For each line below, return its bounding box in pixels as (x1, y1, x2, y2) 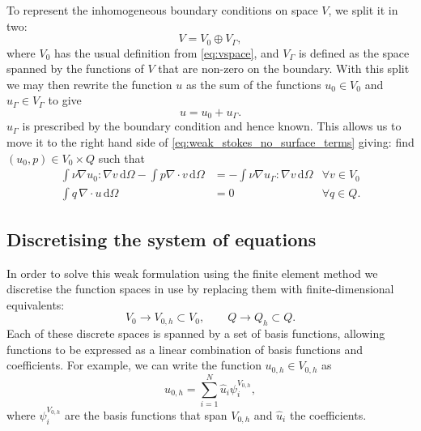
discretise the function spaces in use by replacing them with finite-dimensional (6, 280, 394, 297)
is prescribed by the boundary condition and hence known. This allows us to (22, 117, 402, 134)
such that (98, 149, 145, 166)
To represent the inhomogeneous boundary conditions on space (6, 2, 318, 18)
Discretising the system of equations (6, 226, 317, 251)
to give (48, 92, 82, 109)
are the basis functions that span (64, 406, 228, 423)
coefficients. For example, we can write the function (6, 356, 262, 373)
